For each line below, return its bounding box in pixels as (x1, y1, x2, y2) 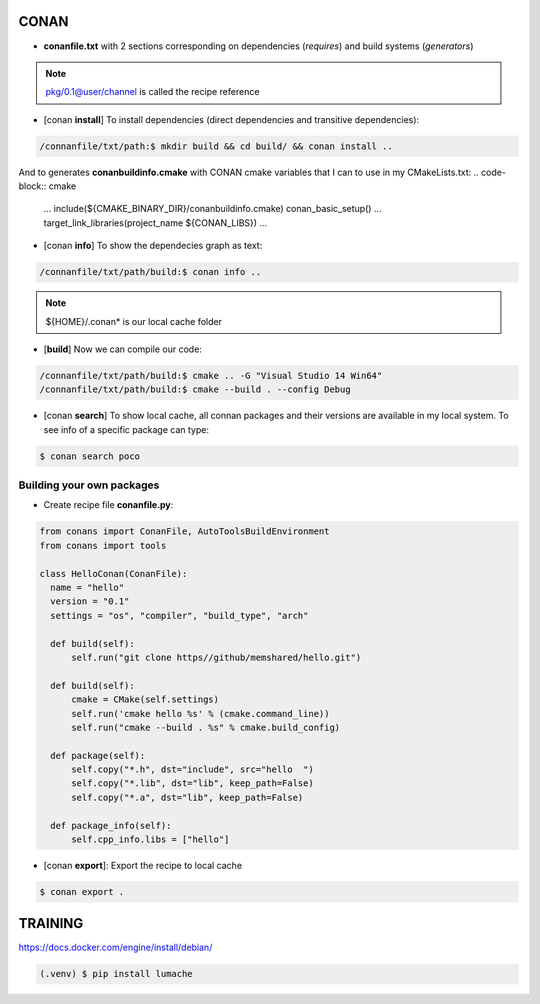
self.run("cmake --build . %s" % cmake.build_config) (71, 721, 341, 733)
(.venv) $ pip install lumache (39, 968, 194, 980)
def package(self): (50, 750, 146, 761)
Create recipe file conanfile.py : (43, 499, 174, 511)
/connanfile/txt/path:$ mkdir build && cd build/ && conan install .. (39, 140, 394, 152)
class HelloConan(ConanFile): (39, 568, 188, 579)
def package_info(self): (50, 820, 172, 831)
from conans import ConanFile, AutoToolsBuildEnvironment (39, 526, 330, 537)
